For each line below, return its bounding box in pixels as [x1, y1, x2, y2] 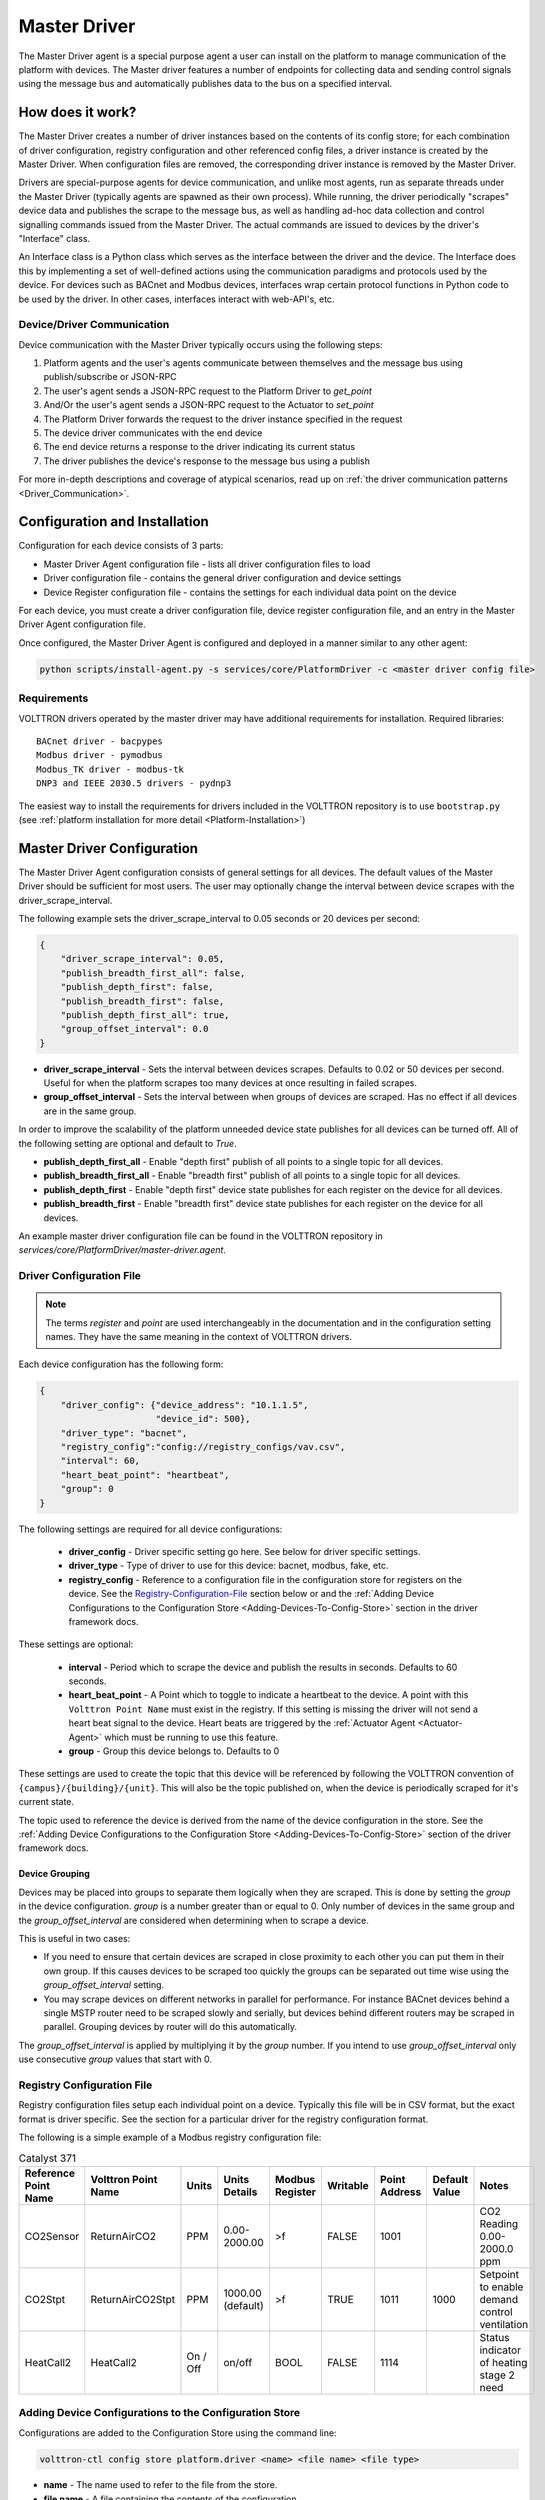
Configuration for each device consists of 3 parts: [18, 540, 224, 552]
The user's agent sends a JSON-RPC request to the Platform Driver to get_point [43, 385, 372, 397]
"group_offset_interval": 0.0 [60, 1023, 209, 1035]
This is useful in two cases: [18, 1932, 131, 1944]
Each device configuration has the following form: [18, 1358, 224, 1370]
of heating [479, 2355, 528, 2369]
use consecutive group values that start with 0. [18, 2053, 212, 2065]
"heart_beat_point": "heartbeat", [60, 1469, 230, 1480]
